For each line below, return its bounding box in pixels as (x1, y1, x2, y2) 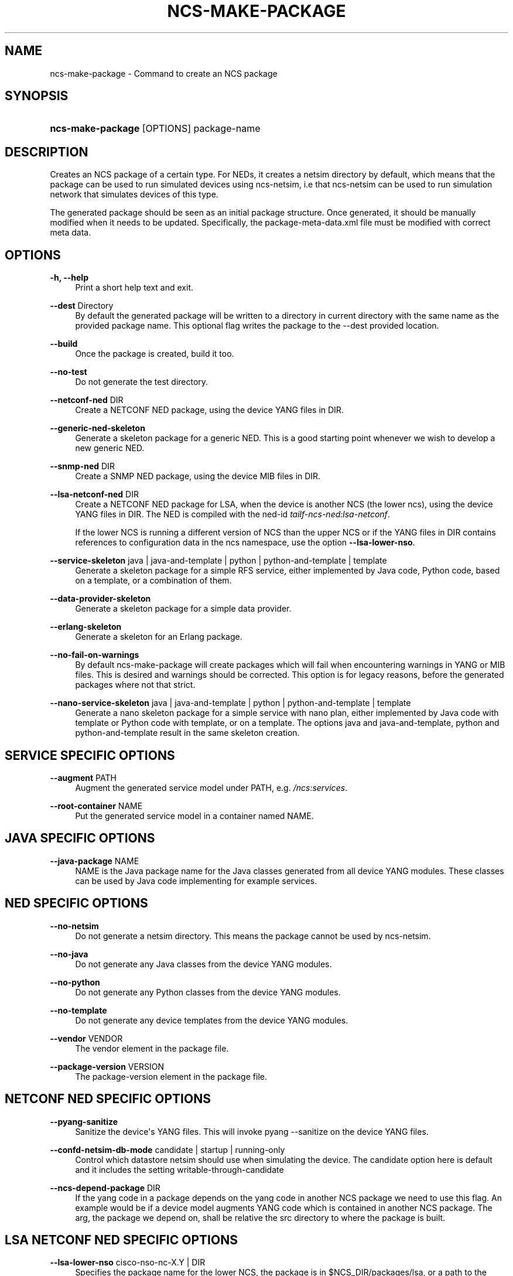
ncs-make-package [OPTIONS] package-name (50, 122, 261, 135)
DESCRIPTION (5, 144, 88, 159)
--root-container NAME (50, 800, 143, 811)
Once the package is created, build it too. (75, 349, 234, 359)
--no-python (50, 977, 100, 987)
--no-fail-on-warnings (50, 650, 139, 660)
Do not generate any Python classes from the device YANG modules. (75, 987, 341, 997)
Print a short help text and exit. (75, 282, 193, 293)
